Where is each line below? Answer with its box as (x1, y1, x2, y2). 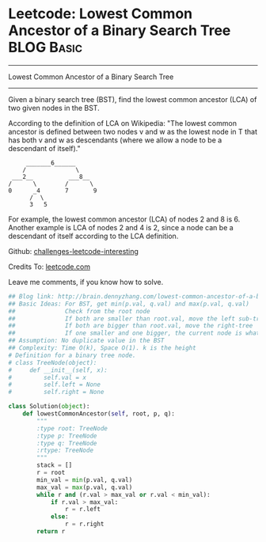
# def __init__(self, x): (8, 366, 108, 374)
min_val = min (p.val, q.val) (36, 476, 133, 483)
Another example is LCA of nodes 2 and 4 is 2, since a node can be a (8, 222, 234, 232)
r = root (36, 468, 66, 477)
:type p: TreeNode (36, 432, 97, 440)
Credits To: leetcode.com (8, 262, 91, 271)
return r (36, 528, 66, 536)
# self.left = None (8, 381, 101, 388)
